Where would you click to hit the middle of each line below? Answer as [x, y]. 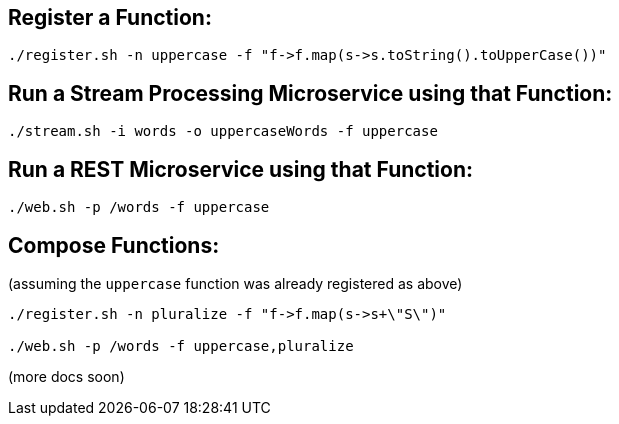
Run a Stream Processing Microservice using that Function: [310, 93]
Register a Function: [110, 17]
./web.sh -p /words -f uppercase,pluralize [181, 345]
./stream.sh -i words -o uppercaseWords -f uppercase [223, 131]
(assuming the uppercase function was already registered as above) [235, 283]
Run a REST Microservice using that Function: [240, 169]
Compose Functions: [114, 245]
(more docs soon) [66, 376]
